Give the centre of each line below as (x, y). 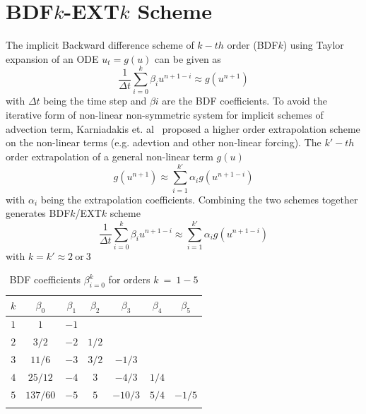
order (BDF (253, 45)
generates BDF (38, 213)
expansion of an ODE (52, 58)
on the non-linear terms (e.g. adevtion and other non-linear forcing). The (164, 142)
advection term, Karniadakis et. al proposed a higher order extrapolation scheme (183, 128)
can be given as (188, 58)
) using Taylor (313, 45)
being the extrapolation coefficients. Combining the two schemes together (199, 199)
